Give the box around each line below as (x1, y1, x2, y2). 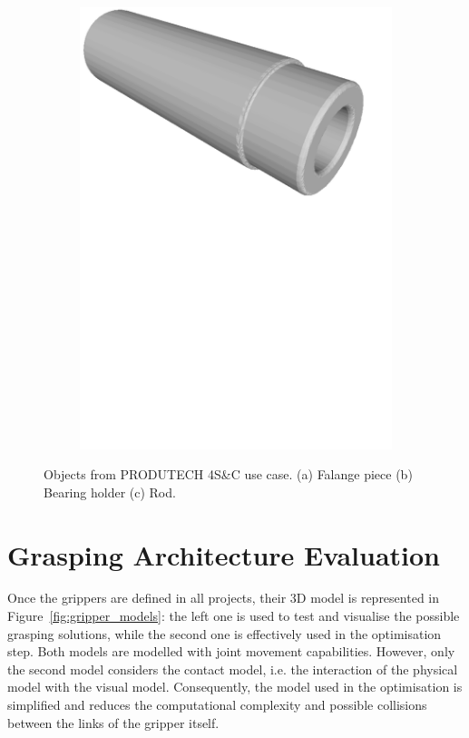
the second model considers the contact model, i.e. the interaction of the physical (7, 659, 458, 678)
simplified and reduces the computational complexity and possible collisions (7, 695, 427, 713)
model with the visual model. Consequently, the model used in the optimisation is (7, 677, 463, 696)
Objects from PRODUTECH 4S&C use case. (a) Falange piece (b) (44, 465, 413, 484)
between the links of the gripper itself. (7, 713, 220, 732)
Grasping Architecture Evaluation (7, 536, 441, 573)
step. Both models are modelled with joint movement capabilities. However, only (7, 642, 455, 661)
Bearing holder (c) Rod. (44, 482, 176, 501)
